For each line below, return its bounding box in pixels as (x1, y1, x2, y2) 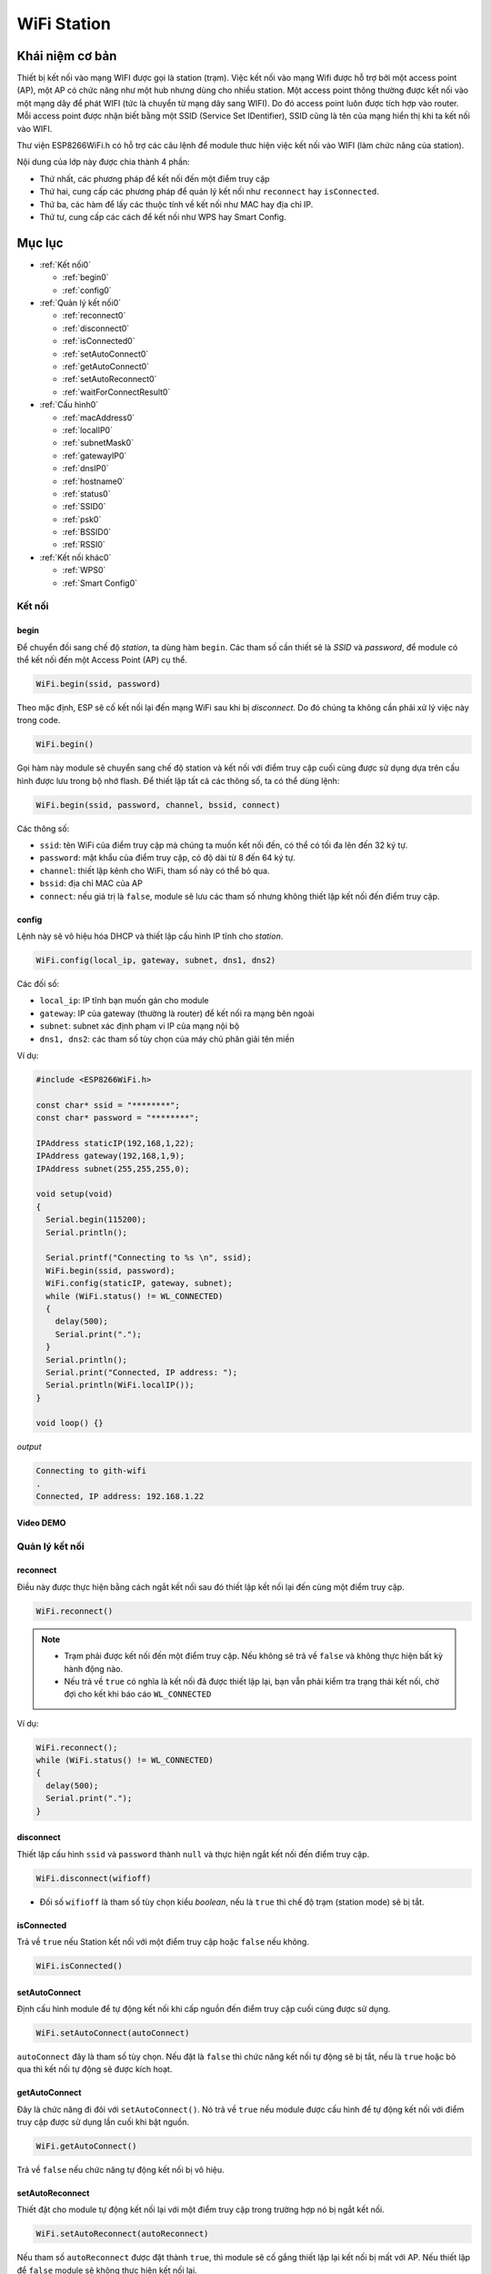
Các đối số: (16, 978, 60, 989)
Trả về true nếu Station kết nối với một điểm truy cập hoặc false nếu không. (16, 1936, 309, 1947)
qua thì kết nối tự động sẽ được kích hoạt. (16, 2064, 173, 2075)
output (16, 1442, 42, 1453)
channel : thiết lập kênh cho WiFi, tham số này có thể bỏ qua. (39, 865, 270, 876)
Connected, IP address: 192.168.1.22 (35, 1492, 205, 1502)
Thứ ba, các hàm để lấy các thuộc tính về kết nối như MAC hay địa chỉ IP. (39, 198, 314, 209)
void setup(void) (35, 1189, 114, 1200)
